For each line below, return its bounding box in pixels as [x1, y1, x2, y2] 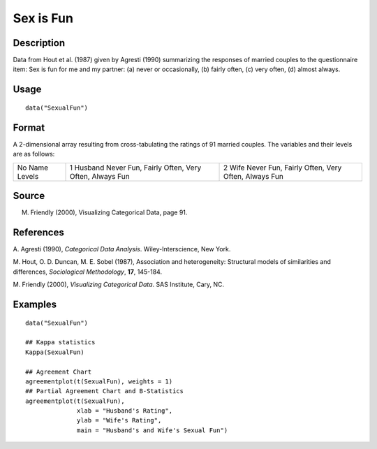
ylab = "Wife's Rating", [77, 416, 162, 425]
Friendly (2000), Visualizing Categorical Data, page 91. [30, 208, 188, 216]
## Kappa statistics [25, 339, 96, 346]
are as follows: [13, 150, 55, 159]
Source [13, 189, 45, 202]
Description [13, 37, 66, 49]
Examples [13, 298, 57, 310]
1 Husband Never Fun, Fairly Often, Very [69, 163, 202, 172]
